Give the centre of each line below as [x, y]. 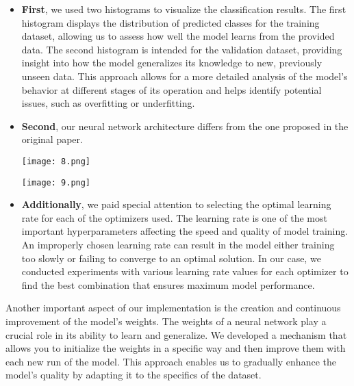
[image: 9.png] [56, 182]
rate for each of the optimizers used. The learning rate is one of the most [174, 217]
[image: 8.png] [56, 161]
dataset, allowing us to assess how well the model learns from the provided [178, 36]
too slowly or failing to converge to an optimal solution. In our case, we [171, 258]
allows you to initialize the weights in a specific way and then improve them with [176, 348]
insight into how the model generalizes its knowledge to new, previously [172, 63]
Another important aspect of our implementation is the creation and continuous [173, 308]
